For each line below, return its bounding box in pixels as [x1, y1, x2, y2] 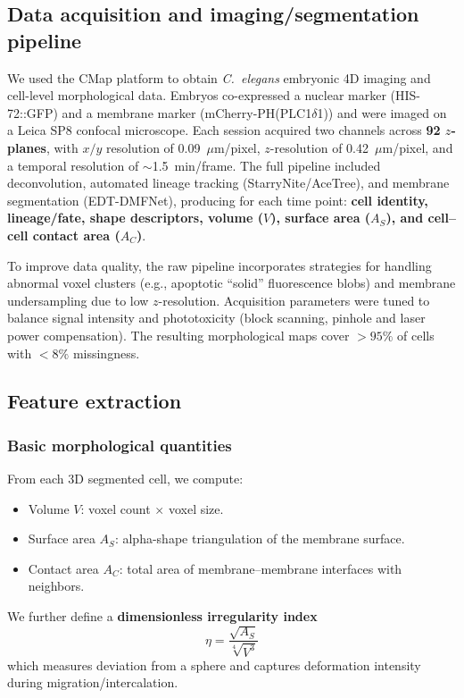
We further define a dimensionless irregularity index [7, 607, 318, 626]
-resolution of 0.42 [269, 138, 369, 156]
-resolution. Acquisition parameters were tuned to [158, 290, 430, 309]
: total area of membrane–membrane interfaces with [119, 559, 402, 577]
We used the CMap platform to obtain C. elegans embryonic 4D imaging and [7, 68, 431, 87]
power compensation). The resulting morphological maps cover [7, 325, 350, 344]
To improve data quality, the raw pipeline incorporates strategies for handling [7, 256, 432, 274]
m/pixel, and [382, 138, 453, 156]
